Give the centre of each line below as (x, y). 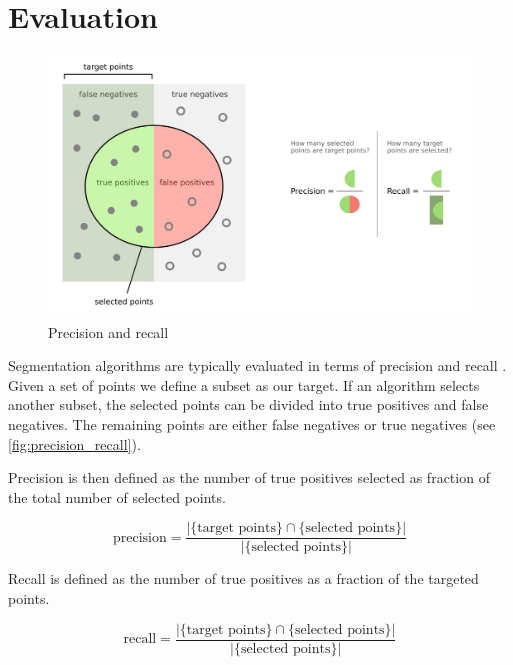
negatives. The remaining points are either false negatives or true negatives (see (252, 424)
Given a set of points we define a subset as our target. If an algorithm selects (244, 384)
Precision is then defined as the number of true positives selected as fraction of (249, 477)
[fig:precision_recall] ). (74, 443)
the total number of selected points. (117, 496)
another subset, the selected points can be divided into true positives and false (248, 404)
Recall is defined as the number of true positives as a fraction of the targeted (243, 578)
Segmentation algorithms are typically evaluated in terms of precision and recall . (257, 365)
